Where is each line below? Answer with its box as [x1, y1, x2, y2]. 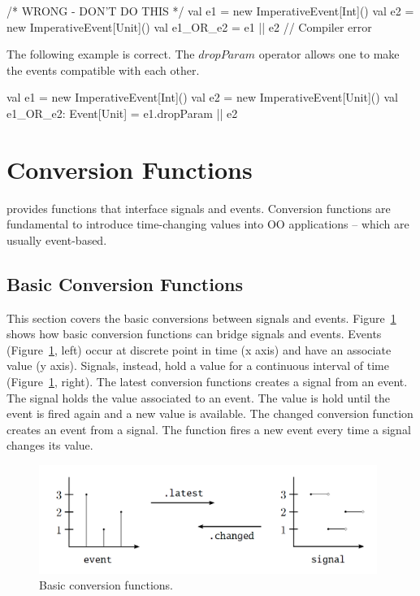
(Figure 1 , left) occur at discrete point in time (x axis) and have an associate [6, 341, 392, 358]
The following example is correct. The [6, 46, 195, 63]
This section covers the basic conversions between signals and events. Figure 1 [6, 309, 396, 326]
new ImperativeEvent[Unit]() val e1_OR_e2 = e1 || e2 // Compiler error [6, 18, 372, 35]
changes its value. [6, 437, 93, 454]
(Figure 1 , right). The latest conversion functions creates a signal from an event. [6, 373, 408, 390]
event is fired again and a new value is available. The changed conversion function [6, 405, 414, 422]
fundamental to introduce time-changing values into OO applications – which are [6, 215, 409, 233]
